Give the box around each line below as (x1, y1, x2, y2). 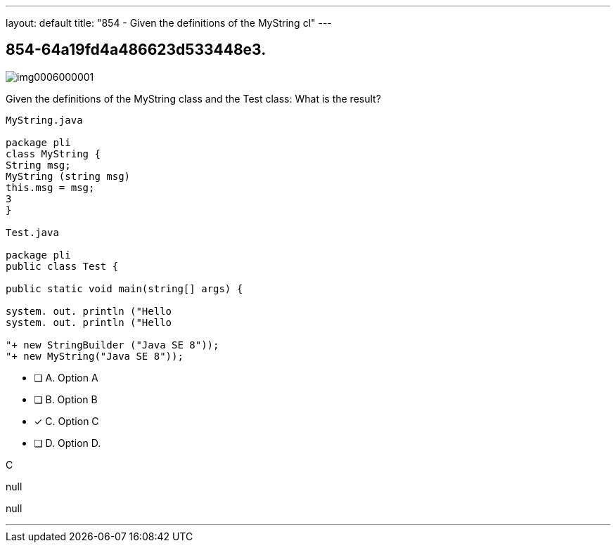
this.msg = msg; (6, 181, 95, 193)
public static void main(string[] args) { (6, 282, 243, 294)
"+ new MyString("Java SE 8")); (6, 350, 184, 362)
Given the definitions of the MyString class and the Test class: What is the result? (6, 92, 381, 105)
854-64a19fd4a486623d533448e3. (6, 41, 267, 59)
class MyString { (6, 148, 101, 159)
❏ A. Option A (34, 371, 98, 384)
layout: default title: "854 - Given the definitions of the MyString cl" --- (6, 17, 332, 29)
